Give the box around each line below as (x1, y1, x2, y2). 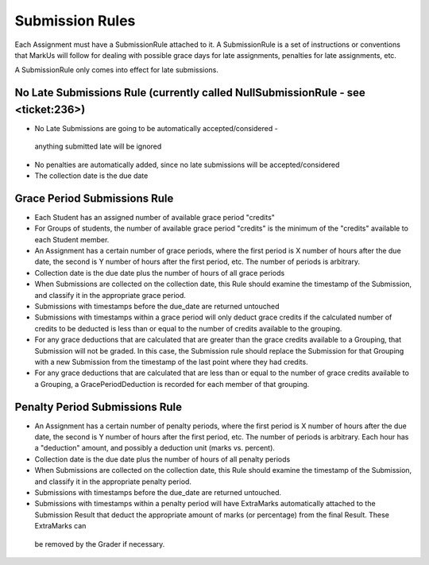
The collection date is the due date (34, 171, 149, 180)
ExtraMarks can (34, 521, 87, 531)
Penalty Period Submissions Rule (14, 400, 183, 413)
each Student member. (34, 234, 110, 244)
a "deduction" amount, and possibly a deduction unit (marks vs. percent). (34, 443, 276, 453)
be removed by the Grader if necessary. (34, 539, 165, 548)
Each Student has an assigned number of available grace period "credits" (34, 212, 276, 222)
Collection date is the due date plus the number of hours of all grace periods (34, 268, 285, 277)
